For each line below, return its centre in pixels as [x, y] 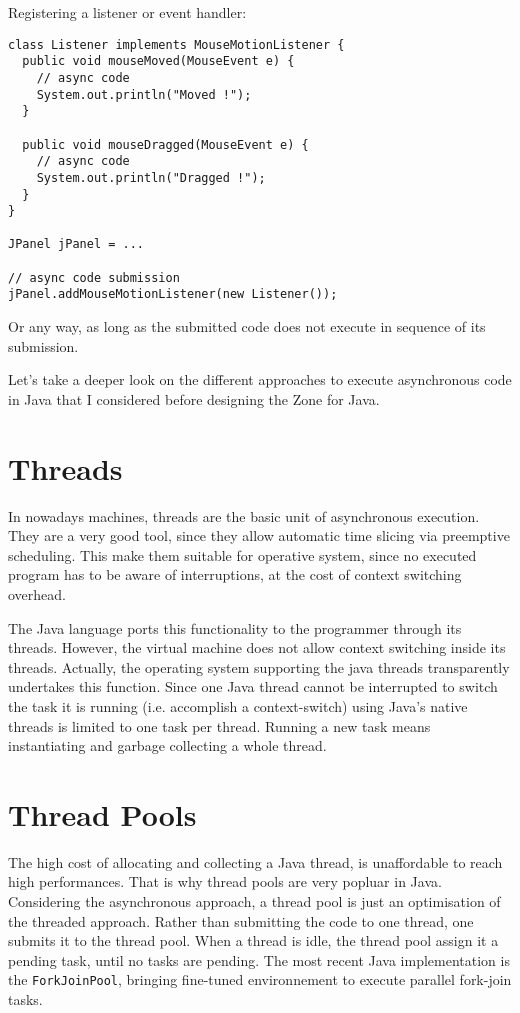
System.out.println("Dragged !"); [151, 177]
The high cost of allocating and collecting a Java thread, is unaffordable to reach [255, 861]
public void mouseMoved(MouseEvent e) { [158, 61]
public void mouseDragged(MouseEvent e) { [165, 144]
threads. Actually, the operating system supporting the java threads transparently [259, 666]
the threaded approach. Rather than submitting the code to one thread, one [241, 920]
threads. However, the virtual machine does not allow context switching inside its [257, 647]
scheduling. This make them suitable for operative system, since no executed [242, 554]
